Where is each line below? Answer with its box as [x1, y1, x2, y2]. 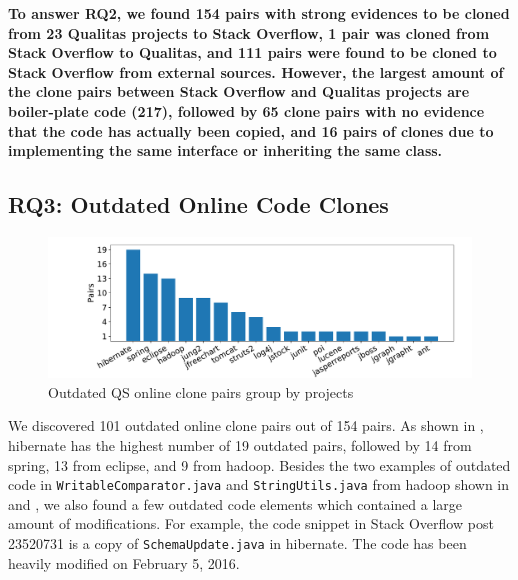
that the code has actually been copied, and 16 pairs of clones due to [8, 120, 494, 141]
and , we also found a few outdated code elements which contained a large [8, 493, 462, 514]
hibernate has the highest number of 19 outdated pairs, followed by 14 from [8, 434, 472, 455]
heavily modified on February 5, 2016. [8, 552, 240, 573]
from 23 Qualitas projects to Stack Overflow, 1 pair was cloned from [8, 22, 490, 43]
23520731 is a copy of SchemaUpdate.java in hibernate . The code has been [8, 532, 467, 553]
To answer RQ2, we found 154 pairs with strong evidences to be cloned [8, 3, 510, 23]
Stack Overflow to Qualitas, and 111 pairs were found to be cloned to [8, 42, 497, 63]
